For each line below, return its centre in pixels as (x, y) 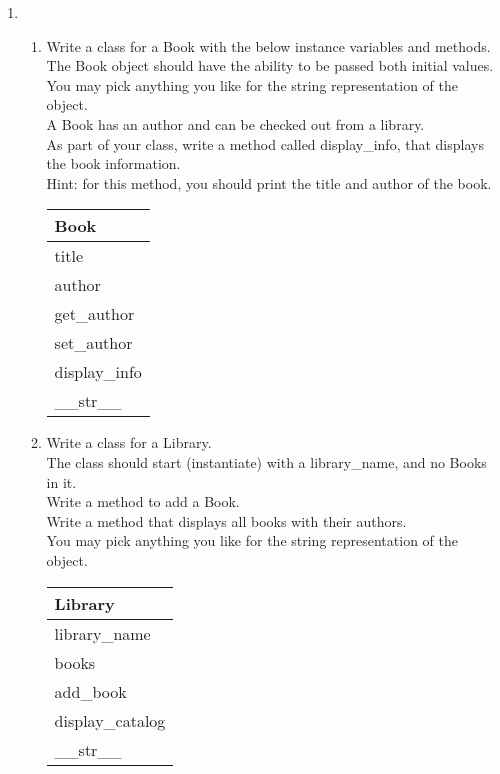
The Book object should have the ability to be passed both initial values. (270, 65)
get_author (94, 314)
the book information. (113, 163)
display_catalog (110, 720)
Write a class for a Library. (129, 442)
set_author (93, 343)
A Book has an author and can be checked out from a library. (235, 123)
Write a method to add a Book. (143, 501)
